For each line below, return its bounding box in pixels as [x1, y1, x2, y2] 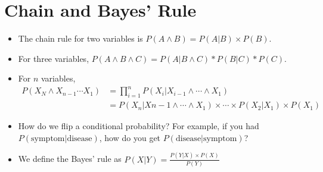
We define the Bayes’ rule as [18, 152, 122, 165]
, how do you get [99, 131, 161, 143]
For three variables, [18, 52, 89, 64]
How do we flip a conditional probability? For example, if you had [18, 120, 259, 132]
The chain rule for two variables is [18, 32, 143, 45]
